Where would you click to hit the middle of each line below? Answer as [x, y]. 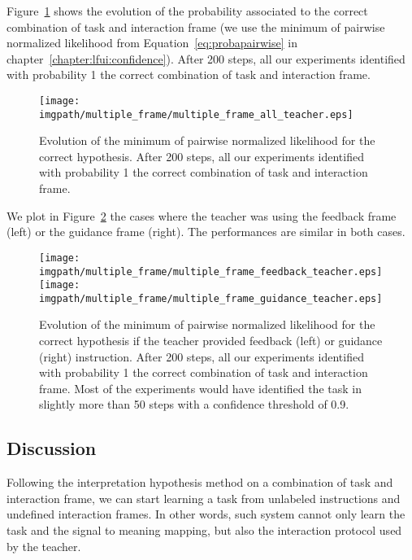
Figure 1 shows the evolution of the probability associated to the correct [187, 11]
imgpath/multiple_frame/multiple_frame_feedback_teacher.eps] [211, 271]
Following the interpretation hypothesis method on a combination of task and [200, 482]
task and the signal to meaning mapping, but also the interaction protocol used [204, 530]
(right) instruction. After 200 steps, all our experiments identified [202, 356]
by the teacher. [44, 546]
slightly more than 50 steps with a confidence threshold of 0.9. [194, 404]
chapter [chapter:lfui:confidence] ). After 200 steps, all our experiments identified [206, 58]
